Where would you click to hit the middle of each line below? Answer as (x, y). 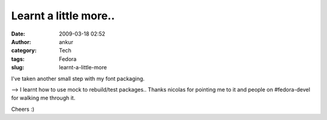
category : (24, 51)
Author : (21, 42)
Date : (18, 34)
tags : (18, 59)
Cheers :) (23, 109)
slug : (18, 68)
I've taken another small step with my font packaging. (78, 78)
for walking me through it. (43, 98)
